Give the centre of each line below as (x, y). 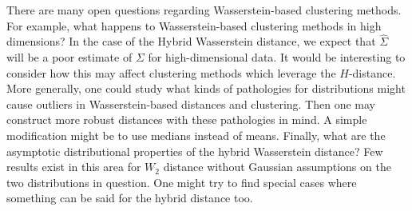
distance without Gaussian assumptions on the (277, 167)
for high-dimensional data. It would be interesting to (277, 57)
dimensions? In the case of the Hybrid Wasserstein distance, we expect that (191, 41)
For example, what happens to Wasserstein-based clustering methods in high (194, 25)
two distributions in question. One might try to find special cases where (182, 182)
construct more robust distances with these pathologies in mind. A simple (187, 119)
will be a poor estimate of (69, 57)
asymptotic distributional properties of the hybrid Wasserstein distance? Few (195, 151)
